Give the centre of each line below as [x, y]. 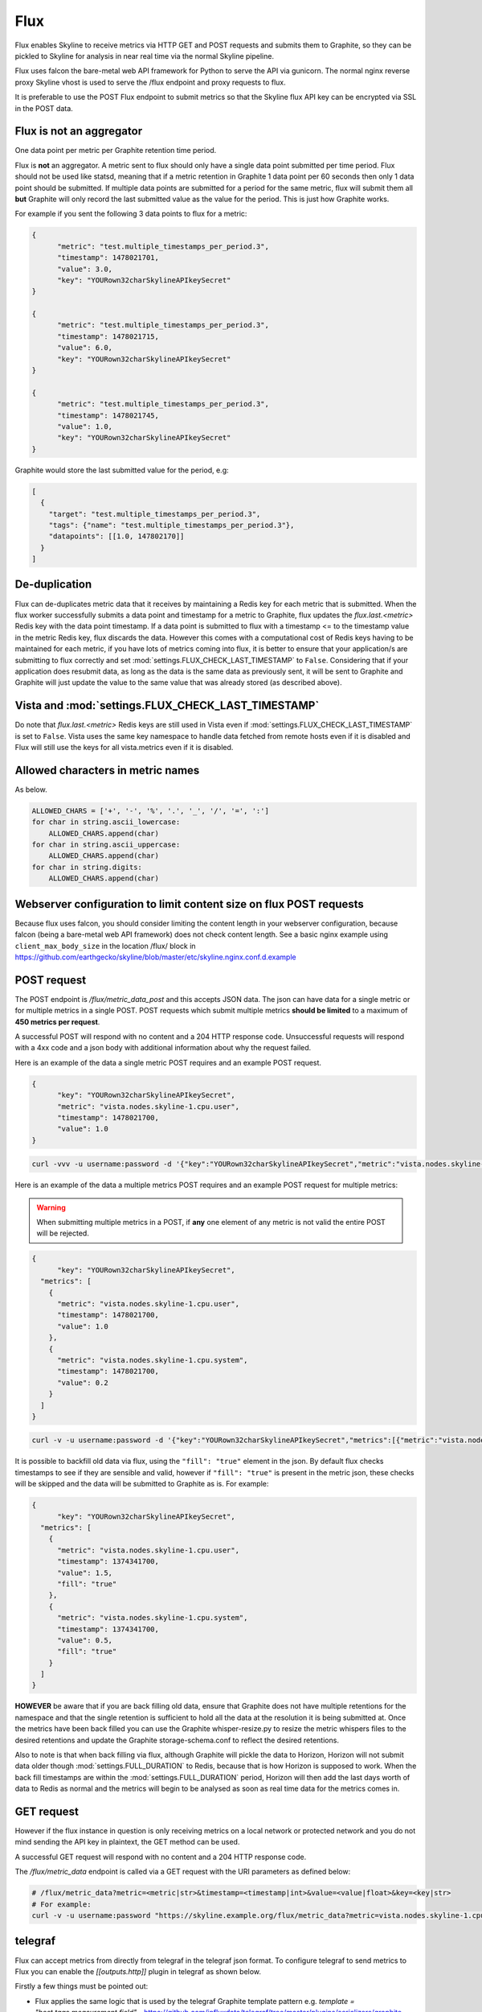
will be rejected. [63, 1233]
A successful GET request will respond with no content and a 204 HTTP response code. [161, 1857]
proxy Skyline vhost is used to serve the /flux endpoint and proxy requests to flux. [151, 82]
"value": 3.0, [85, 269]
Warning [51, 1207]
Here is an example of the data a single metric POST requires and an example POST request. [168, 1062]
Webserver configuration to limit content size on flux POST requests [190, 904]
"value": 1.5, [85, 1573]
